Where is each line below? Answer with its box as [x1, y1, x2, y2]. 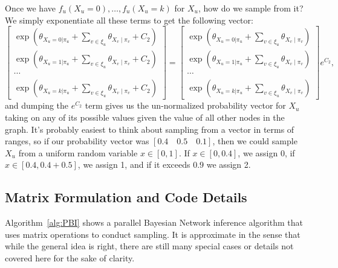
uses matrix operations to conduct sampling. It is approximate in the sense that [5, 228, 301, 240]
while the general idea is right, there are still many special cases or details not [5, 240, 294, 252]
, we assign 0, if [238, 146, 295, 159]
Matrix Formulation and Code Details [5, 188, 247, 206]
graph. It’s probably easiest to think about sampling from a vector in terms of [5, 123, 294, 135]
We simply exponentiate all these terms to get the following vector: [5, 13, 253, 26]
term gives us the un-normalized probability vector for [85, 99, 286, 112]
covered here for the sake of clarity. [5, 251, 135, 264]
